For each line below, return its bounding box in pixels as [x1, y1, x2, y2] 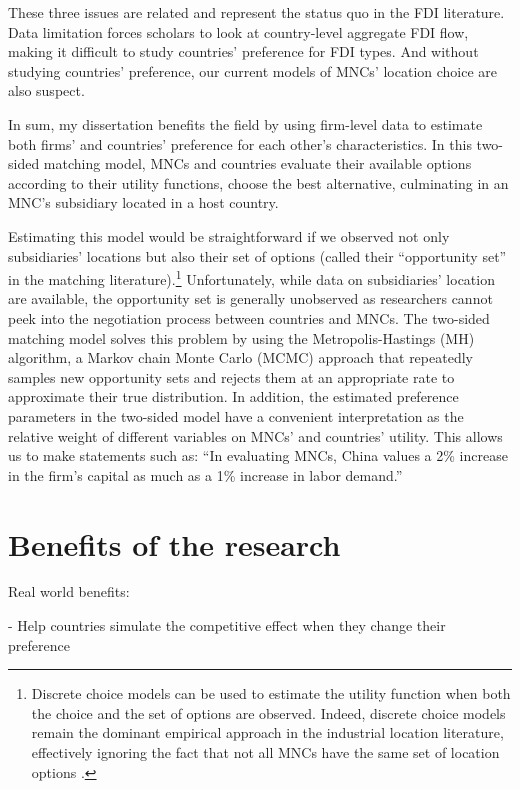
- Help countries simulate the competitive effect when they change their [8, 615, 446, 636]
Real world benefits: [8, 581, 130, 602]
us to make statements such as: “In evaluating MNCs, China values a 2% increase [8, 445, 508, 466]
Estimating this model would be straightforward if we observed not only [8, 225, 450, 246]
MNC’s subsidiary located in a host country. [8, 192, 279, 213]
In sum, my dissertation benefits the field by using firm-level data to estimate [8, 113, 483, 134]
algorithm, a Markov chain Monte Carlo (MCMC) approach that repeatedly [8, 347, 473, 368]
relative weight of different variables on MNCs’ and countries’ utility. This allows [8, 425, 503, 446]
